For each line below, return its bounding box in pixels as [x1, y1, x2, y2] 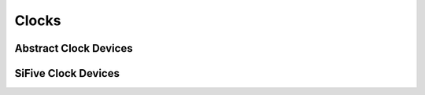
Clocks [14, 12, 61, 29]
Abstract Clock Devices [14, 42, 133, 55]
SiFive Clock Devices [14, 67, 120, 80]
